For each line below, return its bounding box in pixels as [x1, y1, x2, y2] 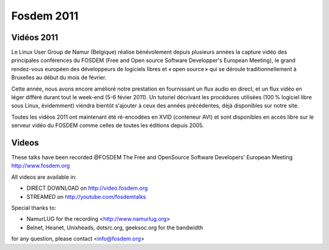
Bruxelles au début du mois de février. [11, 74, 107, 82]
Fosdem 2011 [11, 9, 79, 23]
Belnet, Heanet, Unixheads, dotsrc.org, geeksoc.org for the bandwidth [26, 224, 203, 231]
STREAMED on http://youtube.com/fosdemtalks [26, 193, 146, 200]
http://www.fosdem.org [11, 162, 70, 170]
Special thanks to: [11, 204, 57, 212]
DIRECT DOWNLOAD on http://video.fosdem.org [26, 184, 148, 192]
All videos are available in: [11, 173, 77, 181]
